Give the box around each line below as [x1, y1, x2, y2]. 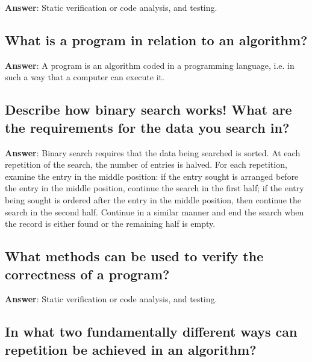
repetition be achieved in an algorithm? [5, 340, 257, 358]
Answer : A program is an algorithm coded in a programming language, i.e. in [5, 59, 295, 71]
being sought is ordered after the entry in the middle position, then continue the [5, 193, 301, 206]
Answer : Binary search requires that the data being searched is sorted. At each [5, 146, 301, 159]
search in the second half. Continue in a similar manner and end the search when [5, 205, 304, 218]
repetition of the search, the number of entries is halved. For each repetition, [5, 158, 287, 171]
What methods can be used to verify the [5, 247, 264, 265]
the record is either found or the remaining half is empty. [5, 217, 216, 230]
